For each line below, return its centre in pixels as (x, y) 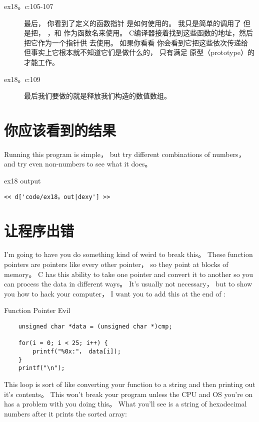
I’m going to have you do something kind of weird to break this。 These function (128, 254)
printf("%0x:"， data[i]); (77, 351)
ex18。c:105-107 (29, 6)
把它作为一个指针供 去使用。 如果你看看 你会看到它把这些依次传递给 (136, 42)
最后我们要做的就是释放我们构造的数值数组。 (97, 96)
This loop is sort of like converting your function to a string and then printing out (130, 384)
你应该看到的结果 (60, 130)
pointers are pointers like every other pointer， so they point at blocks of (116, 264)
